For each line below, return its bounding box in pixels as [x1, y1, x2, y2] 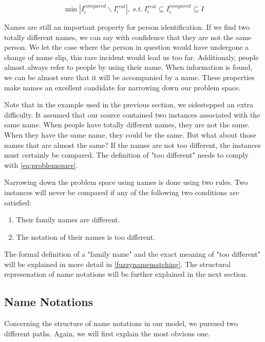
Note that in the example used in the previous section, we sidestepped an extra [4, 99, 253, 110]
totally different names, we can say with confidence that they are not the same [4, 31, 252, 42]
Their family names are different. [16, 214, 120, 225]
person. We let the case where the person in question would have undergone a [4, 42, 249, 52]
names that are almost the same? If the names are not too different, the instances [4, 139, 261, 150]
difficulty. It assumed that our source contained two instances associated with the [4, 109, 260, 120]
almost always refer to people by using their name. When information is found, [4, 62, 253, 72]
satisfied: [4, 197, 32, 207]
